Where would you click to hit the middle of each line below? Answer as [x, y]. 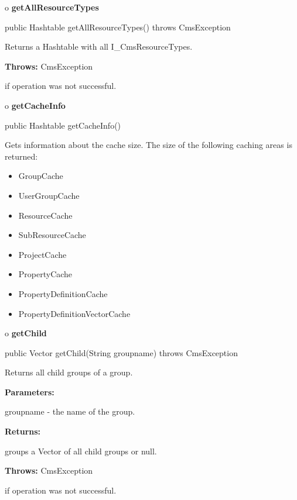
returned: [21, 156]
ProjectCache [42, 254]
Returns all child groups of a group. [69, 372]
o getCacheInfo [35, 105]
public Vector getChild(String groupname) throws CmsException [121, 352]
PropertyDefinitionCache [63, 293]
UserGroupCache [49, 195]
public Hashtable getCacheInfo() [63, 125]
